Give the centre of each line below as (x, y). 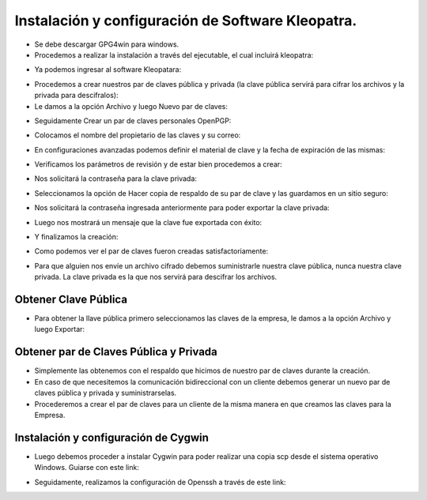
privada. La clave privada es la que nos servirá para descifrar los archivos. (156, 277)
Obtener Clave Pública (71, 299)
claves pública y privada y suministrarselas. (106, 393)
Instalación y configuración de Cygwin (112, 437)
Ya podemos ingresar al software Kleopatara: (108, 70)
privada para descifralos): (76, 96)
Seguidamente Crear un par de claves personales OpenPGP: (133, 120)
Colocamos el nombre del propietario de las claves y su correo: (138, 135)
